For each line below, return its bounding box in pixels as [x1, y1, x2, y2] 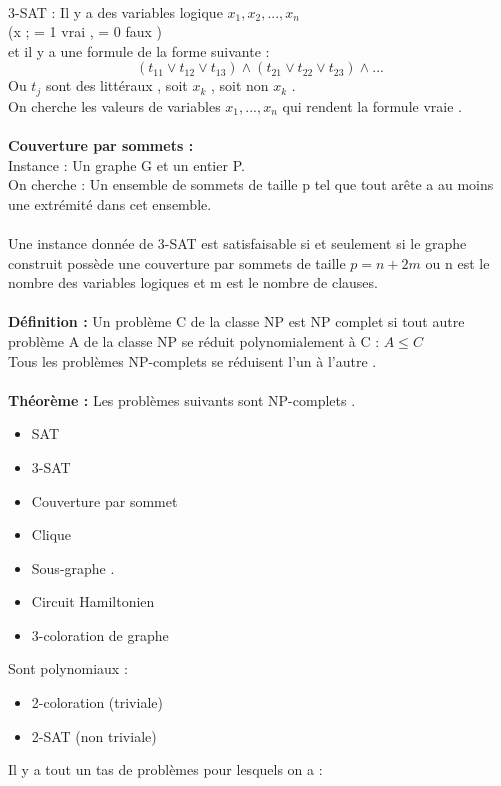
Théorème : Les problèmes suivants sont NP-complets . [8, 389, 356, 410]
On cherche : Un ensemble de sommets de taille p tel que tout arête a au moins [8, 174, 494, 195]
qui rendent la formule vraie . [282, 95, 462, 116]
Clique [31, 524, 72, 545]
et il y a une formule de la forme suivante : [8, 40, 270, 61]
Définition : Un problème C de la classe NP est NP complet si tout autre [8, 311, 465, 332]
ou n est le [425, 252, 490, 273]
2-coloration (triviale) [31, 692, 163, 713]
